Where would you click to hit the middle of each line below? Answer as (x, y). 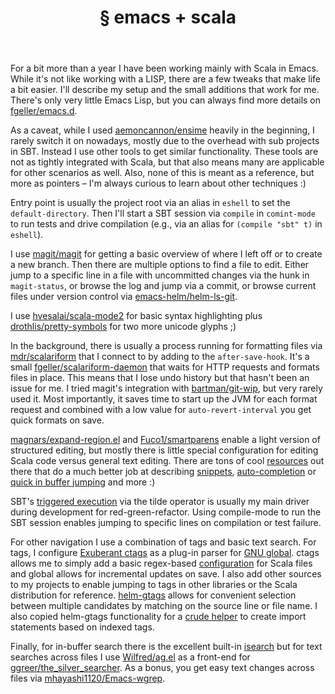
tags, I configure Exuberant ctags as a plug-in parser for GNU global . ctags (165, 553)
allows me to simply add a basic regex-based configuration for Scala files (161, 563)
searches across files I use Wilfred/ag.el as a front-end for (130, 657)
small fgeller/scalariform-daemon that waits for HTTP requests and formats (165, 367)
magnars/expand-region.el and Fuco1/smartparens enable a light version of (165, 440)
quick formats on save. (57, 420)
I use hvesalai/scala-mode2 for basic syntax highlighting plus (136, 316)
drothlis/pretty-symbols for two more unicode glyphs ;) (123, 327)
